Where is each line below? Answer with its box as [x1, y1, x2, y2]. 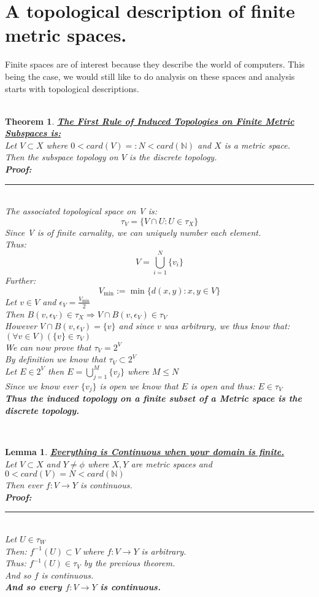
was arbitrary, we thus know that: [164, 319, 290, 332]
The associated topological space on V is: [5, 205, 158, 217]
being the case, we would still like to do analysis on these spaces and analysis [5, 69, 295, 82]
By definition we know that [5, 353, 106, 365]
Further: [5, 274, 36, 287]
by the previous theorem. [83, 556, 175, 569]
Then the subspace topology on [5, 150, 118, 163]
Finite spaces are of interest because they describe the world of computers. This [5, 58, 305, 71]
